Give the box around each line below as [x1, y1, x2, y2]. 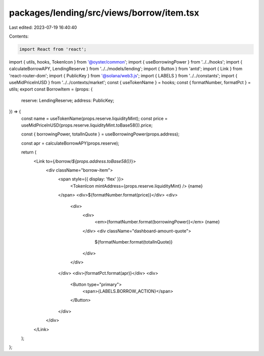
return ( [21, 149, 37, 155]
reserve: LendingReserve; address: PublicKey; [21, 97, 114, 103]
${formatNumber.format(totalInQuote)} [94, 239, 173, 245]
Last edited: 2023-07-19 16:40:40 [9, 24, 77, 30]
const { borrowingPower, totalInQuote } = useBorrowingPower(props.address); [21, 131, 180, 137]
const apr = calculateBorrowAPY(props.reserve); [21, 140, 120, 146]
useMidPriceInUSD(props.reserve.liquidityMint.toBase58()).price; [21, 122, 153, 128]
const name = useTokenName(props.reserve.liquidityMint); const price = [21, 115, 168, 121]
